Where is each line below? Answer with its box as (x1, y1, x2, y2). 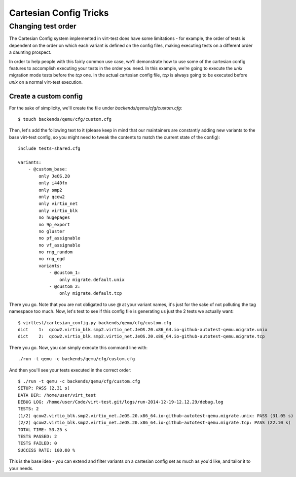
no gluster (38, 228, 65, 234)
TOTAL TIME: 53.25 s (18, 427, 68, 432)
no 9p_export (38, 222, 70, 227)
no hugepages (38, 215, 70, 220)
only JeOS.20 (38, 173, 70, 179)
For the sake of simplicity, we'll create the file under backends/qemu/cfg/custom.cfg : (9, 105, 183, 111)
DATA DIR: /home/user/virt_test (18, 392, 96, 398)
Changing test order (9, 22, 76, 31)
